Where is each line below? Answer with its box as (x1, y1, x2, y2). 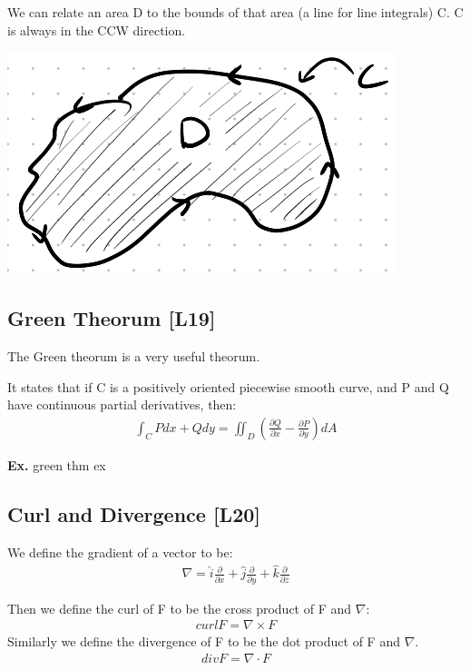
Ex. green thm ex (7, 455, 106, 474)
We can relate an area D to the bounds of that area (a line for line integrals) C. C (7, 3, 464, 21)
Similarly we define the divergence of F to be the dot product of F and (7, 632, 400, 651)
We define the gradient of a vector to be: (7, 542, 233, 561)
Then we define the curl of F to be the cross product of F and (7, 598, 352, 617)
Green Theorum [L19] (7, 304, 216, 332)
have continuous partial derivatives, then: (7, 395, 237, 414)
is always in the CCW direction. (7, 20, 186, 39)
